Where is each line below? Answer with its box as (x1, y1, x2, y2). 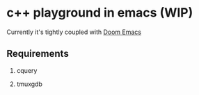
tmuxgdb (16, 80, 42, 88)
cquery (16, 66, 38, 74)
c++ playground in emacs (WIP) (6, 5, 193, 21)
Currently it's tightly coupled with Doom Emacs (6, 28, 142, 36)
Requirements (6, 48, 69, 60)
